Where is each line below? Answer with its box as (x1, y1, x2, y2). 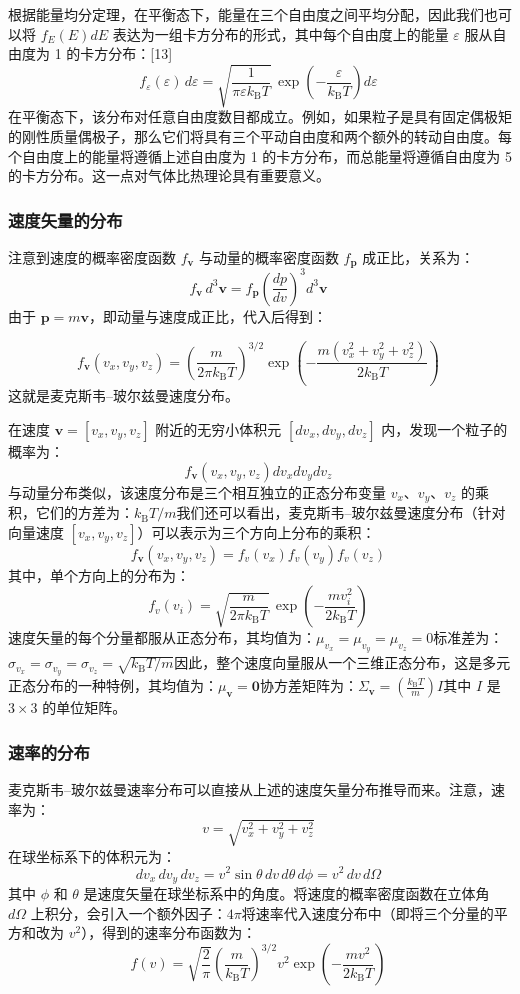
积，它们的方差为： (8, 502, 134, 523)
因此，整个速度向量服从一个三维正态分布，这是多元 (174, 652, 511, 673)
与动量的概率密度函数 (198, 246, 339, 267)
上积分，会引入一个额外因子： (30, 902, 227, 923)
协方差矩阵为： (259, 675, 358, 696)
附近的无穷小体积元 (155, 419, 282, 439)
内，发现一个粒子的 (381, 419, 508, 439)
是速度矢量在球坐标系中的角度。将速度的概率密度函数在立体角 (83, 882, 490, 903)
